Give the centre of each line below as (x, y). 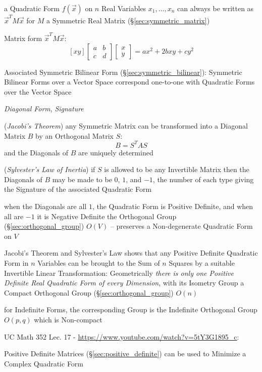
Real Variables (124, 8)
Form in (16, 263)
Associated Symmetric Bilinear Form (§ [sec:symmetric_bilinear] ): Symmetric (123, 72)
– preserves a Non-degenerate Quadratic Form (181, 226)
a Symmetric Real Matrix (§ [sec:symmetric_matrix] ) (128, 20)
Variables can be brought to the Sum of (99, 263)
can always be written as (216, 8)
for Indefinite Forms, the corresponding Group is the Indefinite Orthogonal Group (131, 309)
